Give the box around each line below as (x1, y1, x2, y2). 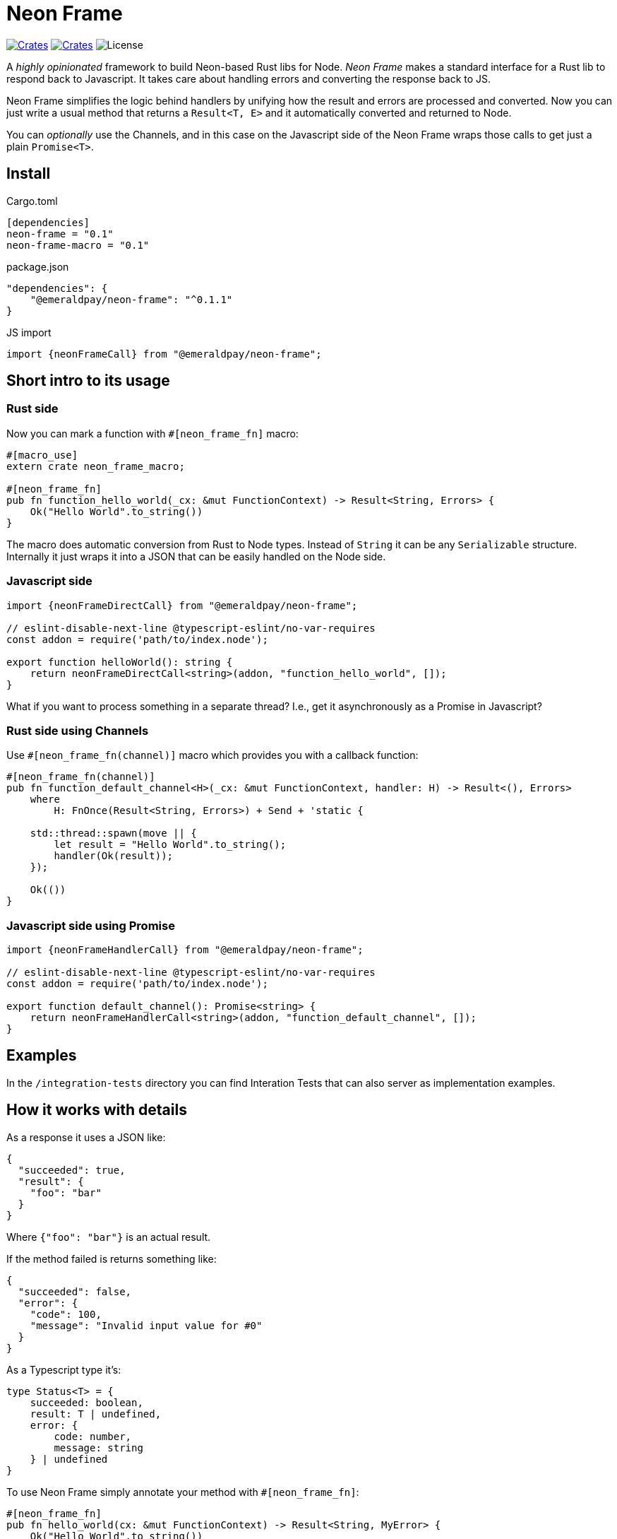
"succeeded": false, (18, 1285, 132, 1297)
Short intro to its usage (6, 372, 170, 390)
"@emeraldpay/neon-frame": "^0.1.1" (30, 293, 233, 305)
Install (6, 165, 51, 183)
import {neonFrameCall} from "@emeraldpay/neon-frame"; (6, 348, 322, 360)
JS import (6, 326, 52, 338)
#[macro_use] (6, 449, 78, 461)
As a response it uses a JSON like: (6, 1131, 166, 1143)
